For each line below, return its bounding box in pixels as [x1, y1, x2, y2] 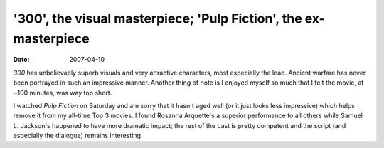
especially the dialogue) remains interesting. [13, 132, 143, 140]
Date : [13, 55, 30, 64]
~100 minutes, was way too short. [13, 88, 112, 97]
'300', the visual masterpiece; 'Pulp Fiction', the [13, 11, 302, 26]
